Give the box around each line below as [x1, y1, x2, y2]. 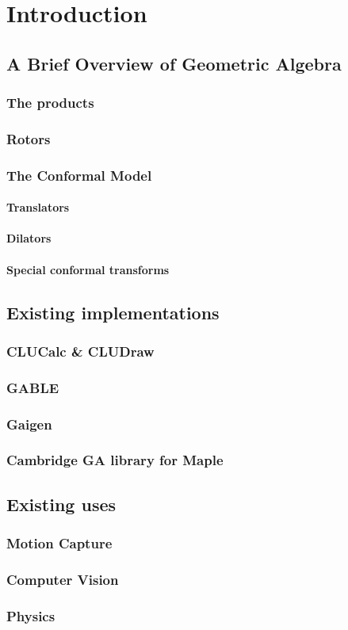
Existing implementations [6, 300, 220, 324]
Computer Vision [6, 569, 119, 589]
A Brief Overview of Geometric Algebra [6, 51, 342, 75]
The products [6, 93, 94, 113]
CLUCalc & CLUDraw [6, 341, 155, 361]
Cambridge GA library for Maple [6, 450, 224, 470]
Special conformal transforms [6, 261, 170, 277]
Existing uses [6, 491, 117, 516]
